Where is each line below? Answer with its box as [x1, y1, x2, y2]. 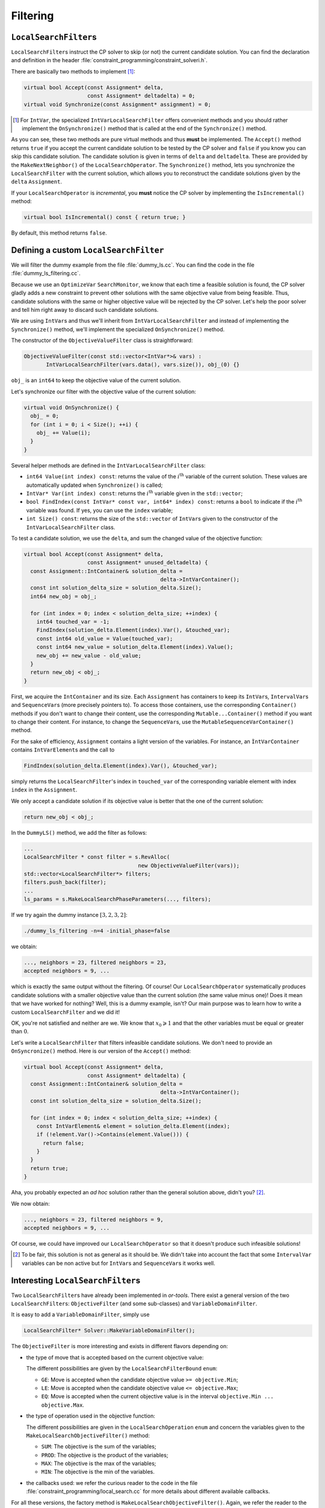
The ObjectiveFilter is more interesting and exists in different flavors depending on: [11, 1343, 228, 1350]
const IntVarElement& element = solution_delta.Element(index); [36, 1123, 231, 1129]
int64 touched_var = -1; [36, 618, 110, 626]
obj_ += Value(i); [36, 429, 91, 437]
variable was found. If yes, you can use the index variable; [26, 507, 173, 514]
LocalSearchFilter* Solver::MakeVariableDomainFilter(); [23, 1327, 196, 1334]
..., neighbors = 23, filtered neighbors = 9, [23, 1216, 164, 1223]
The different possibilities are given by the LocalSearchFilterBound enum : [26, 1365, 218, 1372]
